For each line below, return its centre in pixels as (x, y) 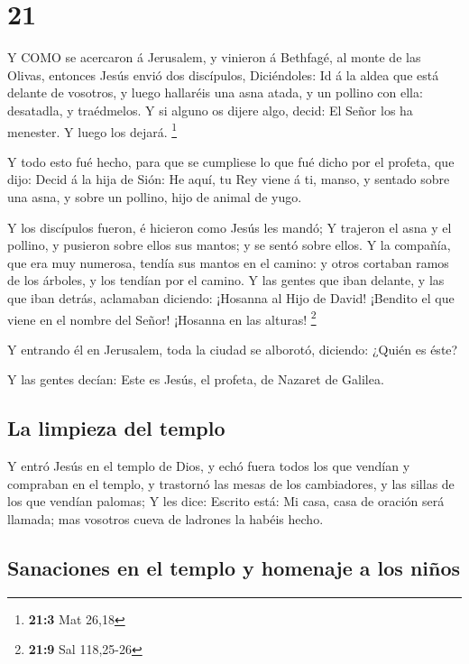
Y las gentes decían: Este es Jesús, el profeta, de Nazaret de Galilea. (196, 379)
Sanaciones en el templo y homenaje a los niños (234, 567)
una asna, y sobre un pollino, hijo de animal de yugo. (155, 196)
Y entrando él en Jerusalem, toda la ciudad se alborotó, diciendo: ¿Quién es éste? (233, 349)
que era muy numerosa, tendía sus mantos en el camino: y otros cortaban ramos (228, 262)
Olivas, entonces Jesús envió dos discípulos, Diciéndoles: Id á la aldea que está (223, 74)
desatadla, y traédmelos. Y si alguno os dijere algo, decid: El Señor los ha (210, 110)
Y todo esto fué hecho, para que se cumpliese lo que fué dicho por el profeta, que (231, 161)
